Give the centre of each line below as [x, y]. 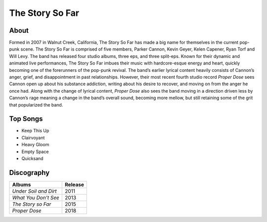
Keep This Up [35, 131]
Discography [29, 173]
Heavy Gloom [35, 145]
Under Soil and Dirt [34, 191]
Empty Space [35, 152]
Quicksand [33, 159]
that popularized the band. [36, 105]
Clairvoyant [33, 138]
